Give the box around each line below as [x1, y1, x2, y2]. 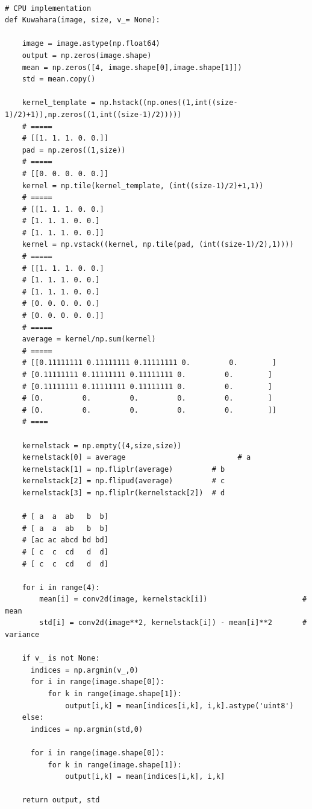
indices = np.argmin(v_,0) [30, 665, 139, 674]
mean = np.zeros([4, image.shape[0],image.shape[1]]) [22, 63, 242, 72]
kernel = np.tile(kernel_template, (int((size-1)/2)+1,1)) [22, 181, 264, 190]
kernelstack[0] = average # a [22, 453, 251, 462]
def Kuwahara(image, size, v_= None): [5, 16, 160, 25]
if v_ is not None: [22, 654, 100, 663]
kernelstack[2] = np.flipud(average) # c [22, 477, 225, 486]
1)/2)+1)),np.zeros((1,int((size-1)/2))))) [5, 110, 182, 119]
